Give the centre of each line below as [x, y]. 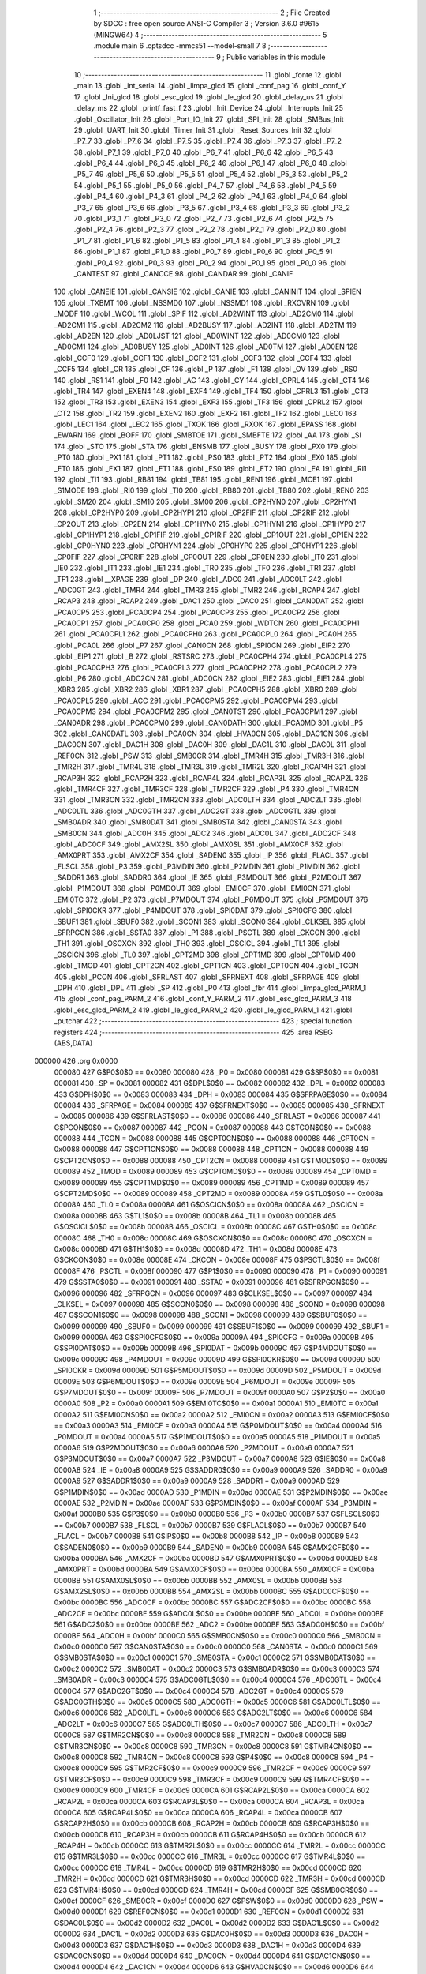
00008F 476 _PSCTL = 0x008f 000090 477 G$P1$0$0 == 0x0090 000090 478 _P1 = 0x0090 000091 [220, 1270]
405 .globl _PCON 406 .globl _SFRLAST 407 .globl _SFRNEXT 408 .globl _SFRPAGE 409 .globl [207, 977]
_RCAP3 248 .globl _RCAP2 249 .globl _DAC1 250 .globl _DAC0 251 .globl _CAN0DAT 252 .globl [209, 601]
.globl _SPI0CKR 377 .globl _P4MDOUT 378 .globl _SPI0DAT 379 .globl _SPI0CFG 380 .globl [203, 910]
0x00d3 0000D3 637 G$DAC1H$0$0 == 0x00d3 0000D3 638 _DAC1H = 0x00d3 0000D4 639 [207, 1945]
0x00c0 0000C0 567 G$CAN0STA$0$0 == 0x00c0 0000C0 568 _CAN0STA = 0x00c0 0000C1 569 [216, 1647]
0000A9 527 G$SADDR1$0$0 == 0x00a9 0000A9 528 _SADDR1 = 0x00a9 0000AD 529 [197, 1481]
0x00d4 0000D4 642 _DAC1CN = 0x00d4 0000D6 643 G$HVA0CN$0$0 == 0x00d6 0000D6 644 [214, 1967]
